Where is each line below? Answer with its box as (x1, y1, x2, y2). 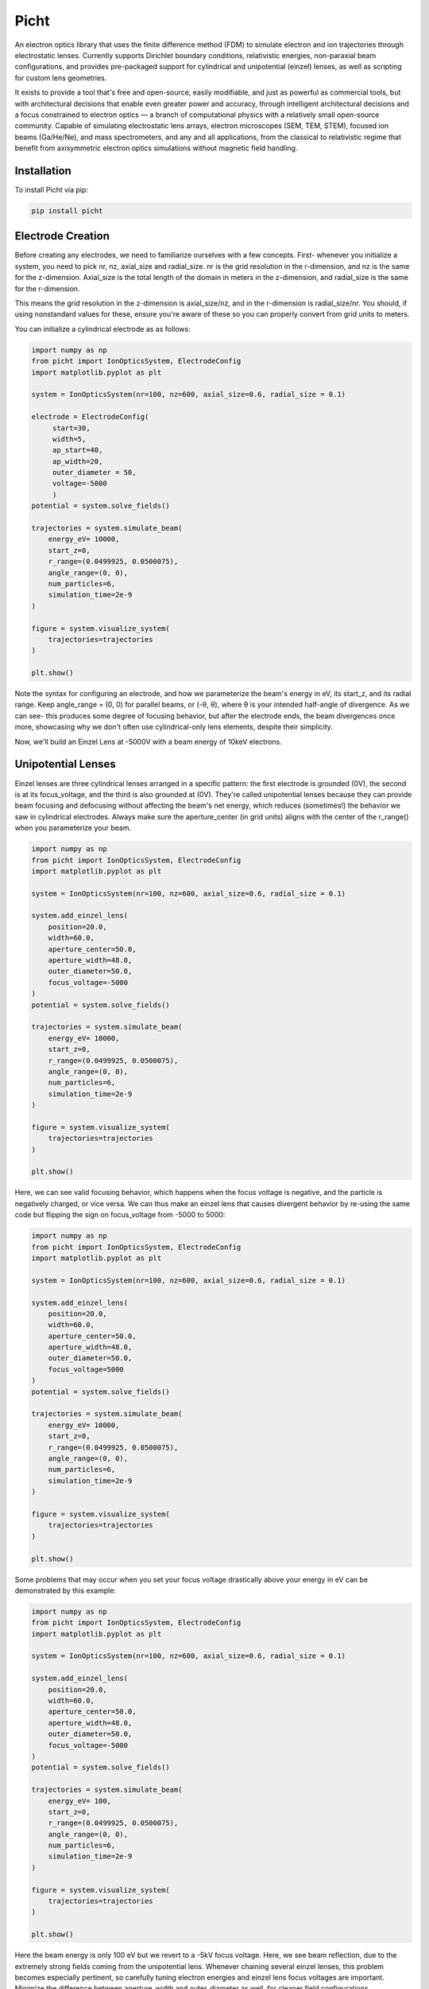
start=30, (52, 423, 91, 433)
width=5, (52, 434, 87, 443)
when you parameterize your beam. (14, 823, 131, 833)
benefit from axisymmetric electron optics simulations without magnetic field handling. (14, 143, 298, 153)
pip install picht (31, 206, 103, 215)
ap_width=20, (52, 457, 103, 465)
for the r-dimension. (14, 283, 80, 294)
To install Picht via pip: (14, 185, 89, 194)
